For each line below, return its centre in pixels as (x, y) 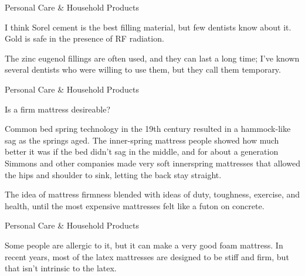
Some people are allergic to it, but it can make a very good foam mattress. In (144, 245)
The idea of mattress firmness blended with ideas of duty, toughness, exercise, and (152, 194)
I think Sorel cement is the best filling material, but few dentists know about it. (148, 27)
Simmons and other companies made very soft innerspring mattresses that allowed (152, 163)
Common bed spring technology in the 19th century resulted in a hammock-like (148, 129)
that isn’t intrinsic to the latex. (61, 268)
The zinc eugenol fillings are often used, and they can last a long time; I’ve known (152, 58)
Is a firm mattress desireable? (58, 109)
